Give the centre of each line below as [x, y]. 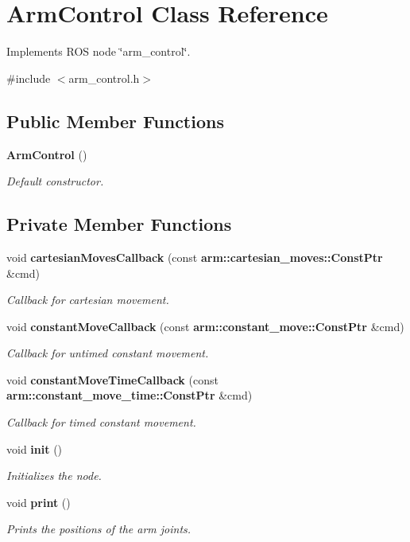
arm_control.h [104, 78]
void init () [35, 448]
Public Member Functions [115, 121]
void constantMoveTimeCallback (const [112, 379]
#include [29, 78]
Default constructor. [55, 181]
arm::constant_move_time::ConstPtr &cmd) [130, 395]
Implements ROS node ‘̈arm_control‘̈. [99, 51]
